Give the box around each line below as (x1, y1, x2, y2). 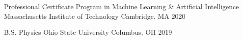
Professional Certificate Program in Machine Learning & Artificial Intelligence (4, 1, 239, 11)
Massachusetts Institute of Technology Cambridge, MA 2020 (4, 11, 186, 21)
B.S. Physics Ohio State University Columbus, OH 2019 (4, 27, 172, 37)
